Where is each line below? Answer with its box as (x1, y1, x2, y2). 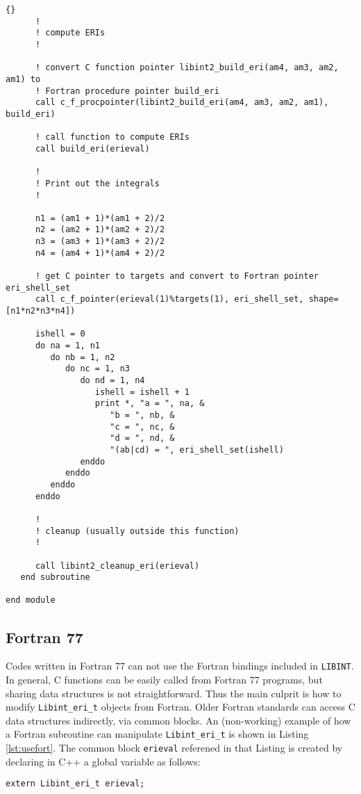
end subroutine (20, 572, 90, 583)
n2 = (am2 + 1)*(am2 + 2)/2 (35, 225, 165, 235)
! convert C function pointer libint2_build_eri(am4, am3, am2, (35, 63, 339, 73)
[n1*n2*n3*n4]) (6, 306, 76, 316)
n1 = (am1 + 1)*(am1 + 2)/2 (35, 213, 165, 223)
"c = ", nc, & (110, 421, 175, 432)
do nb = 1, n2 (50, 352, 115, 362)
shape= (308, 294, 339, 305)
